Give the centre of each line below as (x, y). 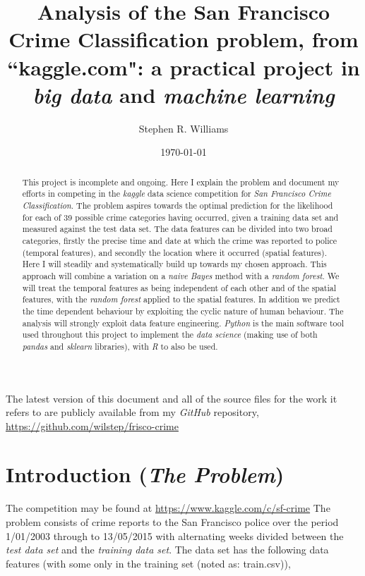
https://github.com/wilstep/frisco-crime (92, 425)
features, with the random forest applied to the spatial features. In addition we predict (181, 299)
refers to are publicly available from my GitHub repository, (132, 412)
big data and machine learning (184, 94)
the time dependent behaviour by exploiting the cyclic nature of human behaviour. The (183, 311)
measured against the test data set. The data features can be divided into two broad (177, 229)
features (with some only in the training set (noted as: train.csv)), (148, 563)
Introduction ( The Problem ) (145, 474)
